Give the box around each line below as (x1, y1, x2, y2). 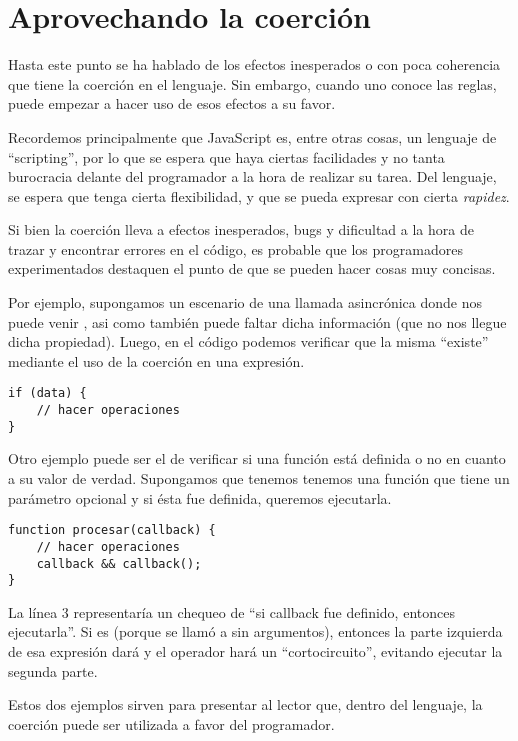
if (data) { (8, 386, 87, 401)
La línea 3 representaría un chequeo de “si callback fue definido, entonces (8, 601, 455, 622)
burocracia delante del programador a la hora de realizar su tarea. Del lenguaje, (8, 166, 497, 187)
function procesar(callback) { (8, 523, 216, 538)
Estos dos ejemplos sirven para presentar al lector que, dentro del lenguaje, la (8, 694, 483, 715)
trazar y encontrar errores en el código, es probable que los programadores (8, 238, 463, 259)
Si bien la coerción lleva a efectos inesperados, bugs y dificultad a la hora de (8, 219, 474, 240)
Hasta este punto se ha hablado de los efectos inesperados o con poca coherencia (8, 54, 501, 75)
